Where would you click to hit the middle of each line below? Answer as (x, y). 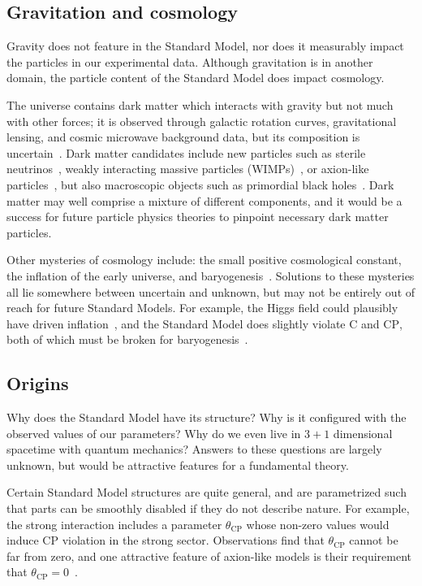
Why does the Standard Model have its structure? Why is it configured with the (207, 417)
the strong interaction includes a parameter (114, 524)
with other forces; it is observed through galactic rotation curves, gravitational (202, 121)
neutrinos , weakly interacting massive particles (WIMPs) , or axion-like (188, 169)
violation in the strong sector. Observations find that (193, 540)
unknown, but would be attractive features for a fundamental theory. (178, 464)
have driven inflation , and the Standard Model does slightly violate (176, 323)
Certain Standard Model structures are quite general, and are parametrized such (207, 492)
